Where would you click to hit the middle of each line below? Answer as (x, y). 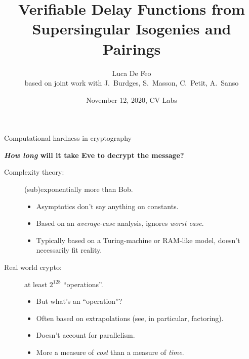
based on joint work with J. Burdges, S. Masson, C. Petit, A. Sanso (132, 83)
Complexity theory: (34, 172)
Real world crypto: (33, 267)
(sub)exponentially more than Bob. (79, 189)
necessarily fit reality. (69, 250)
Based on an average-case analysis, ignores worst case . (120, 223)
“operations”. (83, 284)
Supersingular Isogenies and (132, 29)
